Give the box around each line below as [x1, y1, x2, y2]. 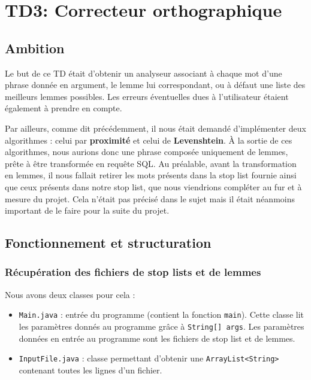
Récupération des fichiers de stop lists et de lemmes [5, 265, 261, 279]
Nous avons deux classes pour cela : [5, 288, 135, 300]
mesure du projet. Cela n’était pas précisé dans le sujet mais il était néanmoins [5, 192, 295, 205]
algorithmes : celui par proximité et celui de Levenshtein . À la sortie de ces [5, 133, 292, 146]
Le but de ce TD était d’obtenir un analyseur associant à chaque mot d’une [5, 66, 282, 79]
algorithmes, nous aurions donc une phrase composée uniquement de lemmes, [5, 145, 288, 158]
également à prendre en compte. [5, 102, 122, 114]
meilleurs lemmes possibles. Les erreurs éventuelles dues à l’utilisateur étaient [5, 90, 289, 102]
